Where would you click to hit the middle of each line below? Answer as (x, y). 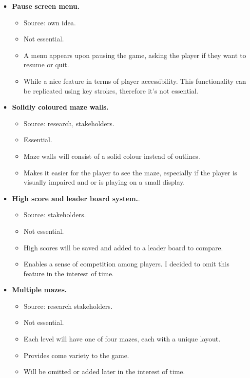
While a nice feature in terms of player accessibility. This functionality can (135, 81)
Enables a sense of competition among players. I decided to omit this (126, 264)
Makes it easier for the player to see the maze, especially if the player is (130, 172)
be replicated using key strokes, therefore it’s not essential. (111, 90)
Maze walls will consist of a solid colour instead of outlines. (112, 156)
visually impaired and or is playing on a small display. (104, 182)
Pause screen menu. (46, 6)
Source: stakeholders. (55, 215)
